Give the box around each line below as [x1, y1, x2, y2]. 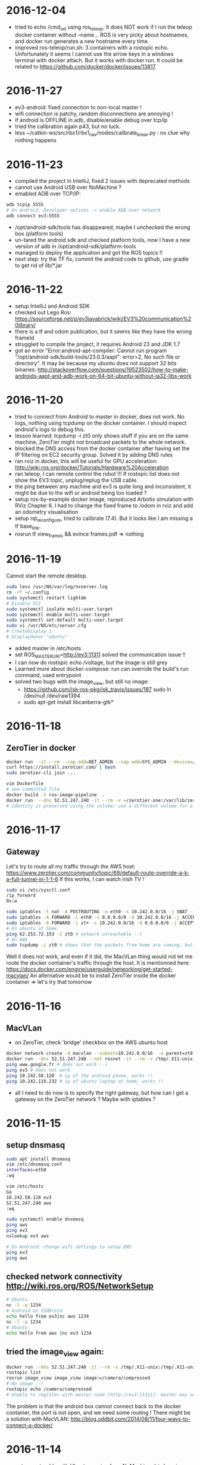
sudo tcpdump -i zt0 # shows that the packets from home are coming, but [6, 942, 193, 948]
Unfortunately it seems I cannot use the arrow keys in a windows [14, 50, 174, 57]
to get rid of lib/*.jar [14, 262, 62, 269]
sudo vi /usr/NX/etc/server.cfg [6, 623, 86, 629]
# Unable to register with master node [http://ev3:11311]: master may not [6, 1391, 198, 1397]
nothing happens [14, 137, 57, 144]
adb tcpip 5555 [6, 201, 44, 208]
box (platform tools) [14, 230, 64, 237]
